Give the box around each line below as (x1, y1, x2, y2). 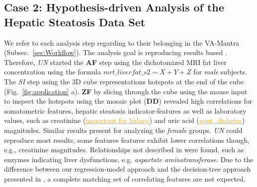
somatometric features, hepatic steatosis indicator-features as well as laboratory (4, 105, 247, 116)
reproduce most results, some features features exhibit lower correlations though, (4, 134, 250, 145)
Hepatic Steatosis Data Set (4, 14, 146, 29)
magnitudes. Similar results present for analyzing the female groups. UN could (4, 125, 243, 135)
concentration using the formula (4, 66, 101, 77)
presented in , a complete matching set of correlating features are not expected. (4, 173, 246, 184)
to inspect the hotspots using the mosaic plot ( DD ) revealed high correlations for (4, 96, 253, 106)
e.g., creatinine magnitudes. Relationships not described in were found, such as (4, 144, 244, 155)
